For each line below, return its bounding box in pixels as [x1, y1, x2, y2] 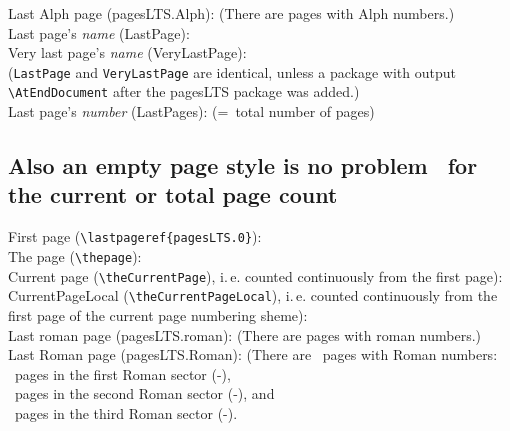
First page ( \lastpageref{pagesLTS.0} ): [8, 226, 262, 247]
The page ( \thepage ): [8, 245, 142, 266]
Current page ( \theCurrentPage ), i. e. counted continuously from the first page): [8, 265, 503, 286]
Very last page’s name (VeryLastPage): [8, 42, 247, 63]
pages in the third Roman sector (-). [14, 402, 238, 423]
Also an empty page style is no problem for [8, 150, 478, 181]
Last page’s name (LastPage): [8, 22, 190, 43]
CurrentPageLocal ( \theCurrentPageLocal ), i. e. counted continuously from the [8, 285, 498, 306]
